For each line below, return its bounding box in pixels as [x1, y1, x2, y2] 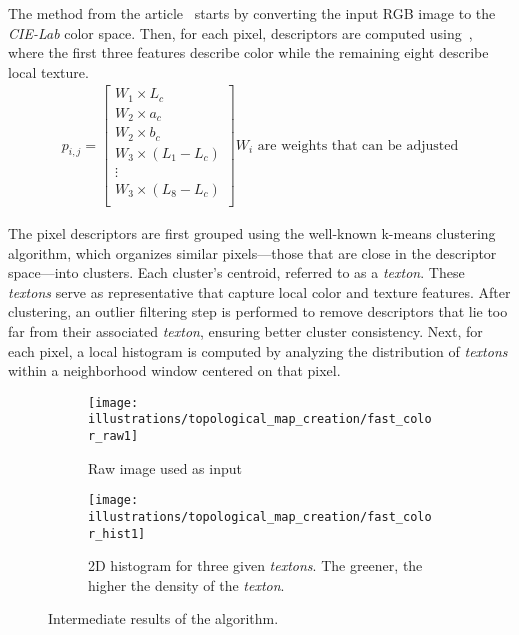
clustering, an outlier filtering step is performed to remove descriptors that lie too [8, 301, 508, 322]
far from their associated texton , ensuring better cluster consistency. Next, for [8, 320, 483, 341]
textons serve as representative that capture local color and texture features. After [8, 281, 511, 302]
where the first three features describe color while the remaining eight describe [8, 42, 489, 63]
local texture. [8, 61, 89, 82]
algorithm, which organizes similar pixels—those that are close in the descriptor [8, 242, 497, 263]
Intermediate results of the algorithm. [48, 608, 279, 629]
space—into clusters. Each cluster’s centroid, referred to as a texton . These [8, 262, 465, 283]
